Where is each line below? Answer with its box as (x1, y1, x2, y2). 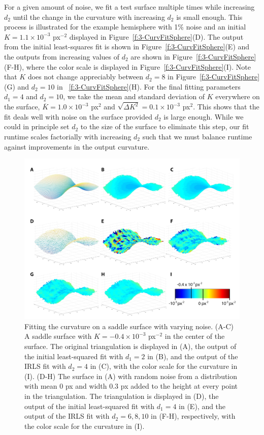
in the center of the (164, 331, 225, 341)
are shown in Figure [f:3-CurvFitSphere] (130, 51, 256, 62)
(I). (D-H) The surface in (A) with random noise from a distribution (24, 370, 238, 381)
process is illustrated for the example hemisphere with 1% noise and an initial (4, 21, 246, 32)
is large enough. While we (163, 111, 244, 122)
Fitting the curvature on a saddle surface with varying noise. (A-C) (24, 321, 234, 331)
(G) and (4, 81, 29, 92)
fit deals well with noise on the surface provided (4, 111, 152, 122)
